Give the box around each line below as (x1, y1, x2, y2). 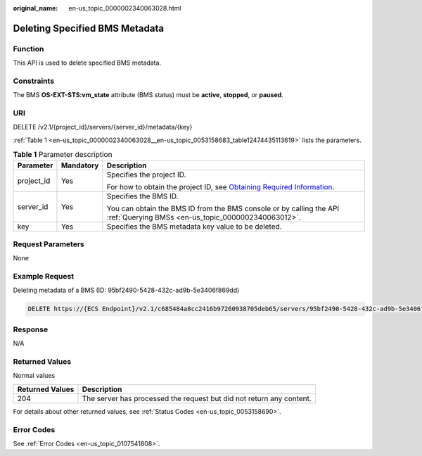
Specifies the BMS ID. (106, 191, 179, 201)
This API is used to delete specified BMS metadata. (13, 58, 162, 67)
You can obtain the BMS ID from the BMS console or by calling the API (106, 203, 340, 213)
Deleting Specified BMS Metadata (13, 22, 165, 34)
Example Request (13, 272, 74, 281)
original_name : (13, 4, 58, 12)
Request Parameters (13, 239, 84, 249)
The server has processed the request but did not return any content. (82, 393, 312, 403)
